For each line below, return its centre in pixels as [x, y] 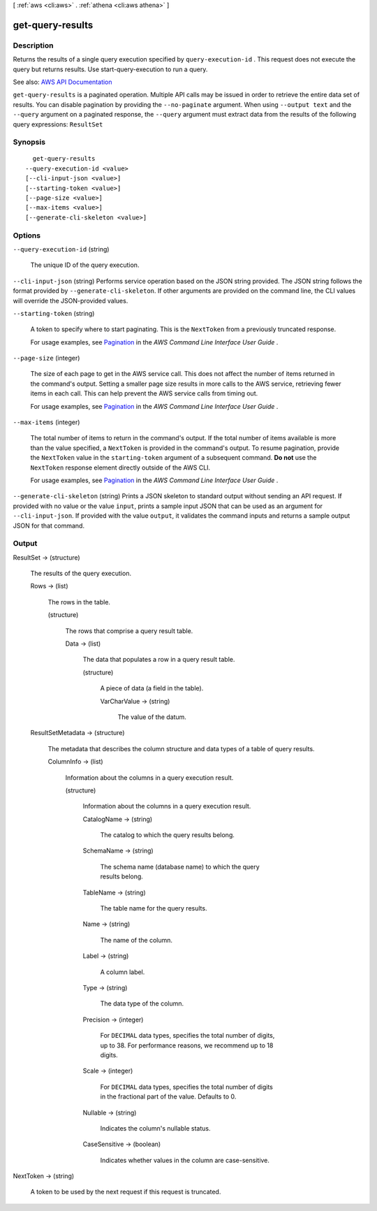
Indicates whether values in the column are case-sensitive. [185, 1160]
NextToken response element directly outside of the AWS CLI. [120, 467]
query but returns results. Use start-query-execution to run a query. [110, 69]
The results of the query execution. [81, 574]
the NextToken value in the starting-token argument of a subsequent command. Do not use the [173, 458]
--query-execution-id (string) [61, 249]
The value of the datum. [152, 717]
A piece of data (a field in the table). [152, 688]
